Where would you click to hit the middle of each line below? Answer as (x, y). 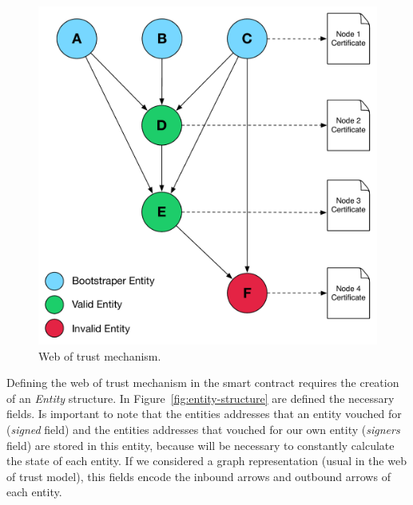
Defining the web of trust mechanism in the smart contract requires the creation (203, 383)
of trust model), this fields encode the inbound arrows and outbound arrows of (199, 476)
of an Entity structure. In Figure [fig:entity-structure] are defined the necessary (201, 398)
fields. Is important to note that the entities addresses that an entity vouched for (204, 414)
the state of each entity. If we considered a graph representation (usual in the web (206, 461)
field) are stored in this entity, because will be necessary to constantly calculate (201, 445)
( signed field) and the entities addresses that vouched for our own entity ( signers (203, 429)
